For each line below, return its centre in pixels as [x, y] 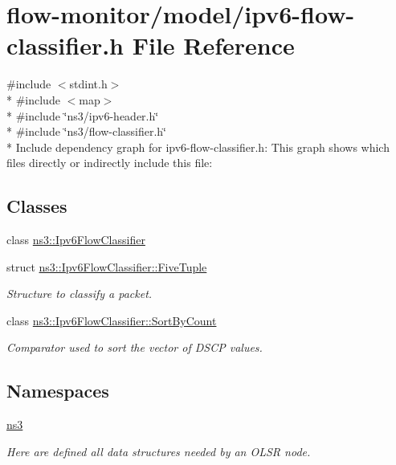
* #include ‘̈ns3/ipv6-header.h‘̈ [83, 115]
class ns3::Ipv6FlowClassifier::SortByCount [112, 320]
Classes [37, 206]
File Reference [213, 45]
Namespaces [58, 391]
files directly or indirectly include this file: [110, 163]
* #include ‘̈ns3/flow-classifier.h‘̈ [87, 131]
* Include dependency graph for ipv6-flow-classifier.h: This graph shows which [198, 147]
